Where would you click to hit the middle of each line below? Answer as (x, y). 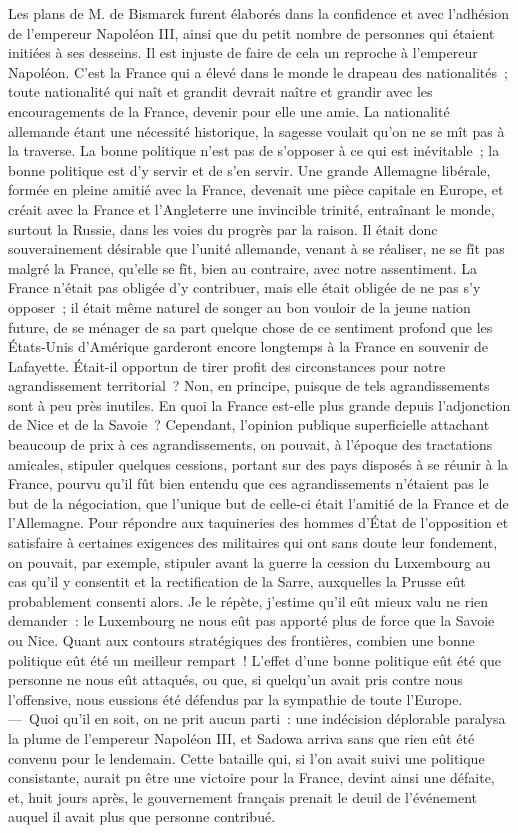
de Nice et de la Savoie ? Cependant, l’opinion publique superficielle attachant (249, 424)
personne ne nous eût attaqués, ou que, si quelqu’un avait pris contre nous (235, 679)
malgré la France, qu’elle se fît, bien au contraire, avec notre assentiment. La (242, 267)
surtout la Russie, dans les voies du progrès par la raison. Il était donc (223, 228)
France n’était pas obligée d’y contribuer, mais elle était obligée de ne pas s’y (244, 287)
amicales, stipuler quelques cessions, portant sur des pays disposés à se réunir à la (258, 463)
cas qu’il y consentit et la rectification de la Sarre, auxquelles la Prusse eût (237, 581)
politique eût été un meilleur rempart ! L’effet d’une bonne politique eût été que (255, 659)
